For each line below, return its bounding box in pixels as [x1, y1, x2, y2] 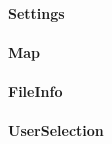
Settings [8, 2, 65, 23]
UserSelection [8, 120, 104, 141]
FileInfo [8, 80, 63, 101]
